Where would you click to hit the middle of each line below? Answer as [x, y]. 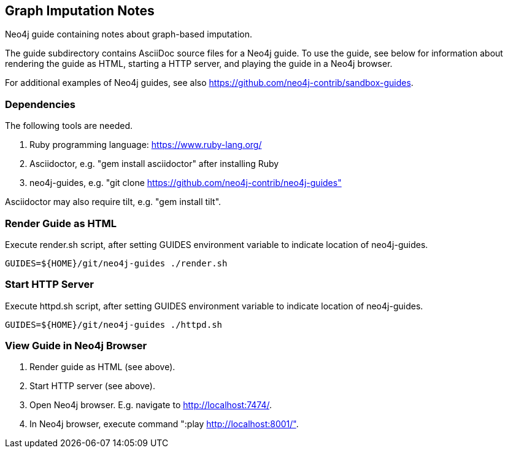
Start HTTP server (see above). [92, 386]
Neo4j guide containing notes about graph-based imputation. [129, 34]
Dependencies [40, 104]
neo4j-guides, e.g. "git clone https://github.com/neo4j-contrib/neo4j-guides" [186, 183]
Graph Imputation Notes [80, 11]
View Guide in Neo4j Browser [76, 346]
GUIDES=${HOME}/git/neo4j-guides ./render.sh [116, 263]
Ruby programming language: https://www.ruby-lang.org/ [146, 145]
